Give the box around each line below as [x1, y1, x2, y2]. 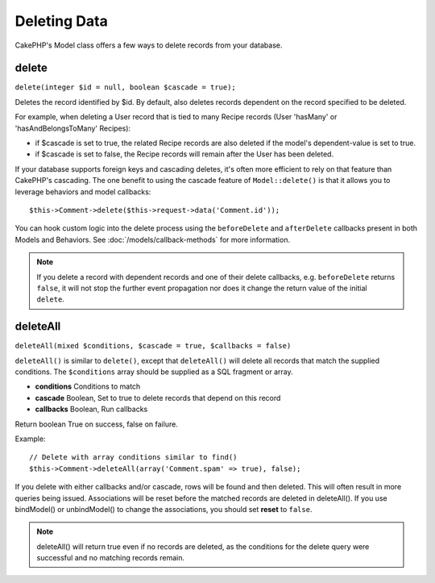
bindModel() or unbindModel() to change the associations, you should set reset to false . [14, 504, 313, 514]
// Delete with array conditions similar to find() [29, 452, 238, 462]
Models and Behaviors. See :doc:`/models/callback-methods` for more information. [14, 235, 290, 244]
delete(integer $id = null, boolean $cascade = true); [14, 83, 237, 92]
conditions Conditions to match [35, 381, 141, 391]
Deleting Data [14, 12, 108, 30]
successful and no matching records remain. [36, 553, 185, 563]
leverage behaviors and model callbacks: [14, 186, 151, 197]
